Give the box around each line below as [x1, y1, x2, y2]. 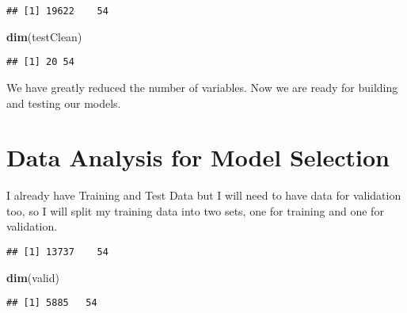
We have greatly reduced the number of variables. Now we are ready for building [6, 78, 398, 95]
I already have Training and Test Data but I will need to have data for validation [6, 187, 401, 204]
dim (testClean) [6, 28, 82, 44]
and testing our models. [6, 94, 121, 111]
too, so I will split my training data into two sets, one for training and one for [6, 202, 384, 219]
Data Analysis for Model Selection [6, 141, 390, 174]
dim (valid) [6, 269, 59, 285]
